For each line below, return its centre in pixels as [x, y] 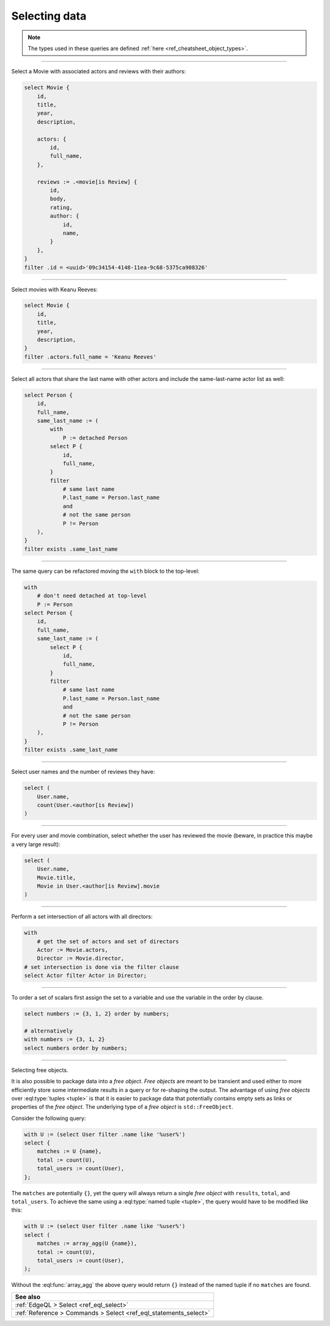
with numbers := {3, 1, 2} [64, 1040]
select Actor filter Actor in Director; [85, 976]
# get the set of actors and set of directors [108, 941]
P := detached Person [95, 438]
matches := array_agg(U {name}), [87, 1243]
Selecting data [49, 16]
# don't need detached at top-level [92, 596]
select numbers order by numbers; [76, 1048]
